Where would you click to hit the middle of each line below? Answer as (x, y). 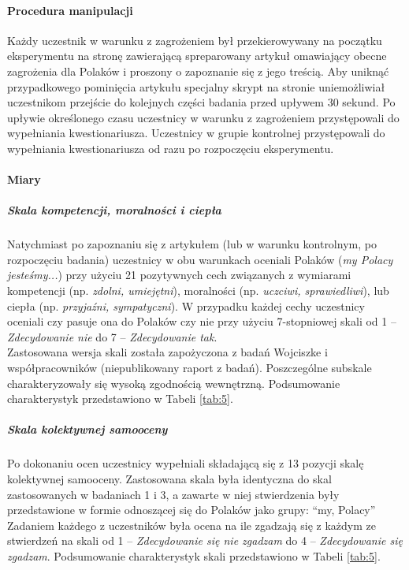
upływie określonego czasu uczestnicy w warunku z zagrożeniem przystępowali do (203, 117)
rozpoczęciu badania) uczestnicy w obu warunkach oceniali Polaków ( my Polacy (200, 259)
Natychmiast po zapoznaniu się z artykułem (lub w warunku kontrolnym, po (192, 244)
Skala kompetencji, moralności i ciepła (114, 210)
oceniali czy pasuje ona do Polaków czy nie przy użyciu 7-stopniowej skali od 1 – (202, 321)
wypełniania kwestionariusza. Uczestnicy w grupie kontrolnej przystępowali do (196, 133)
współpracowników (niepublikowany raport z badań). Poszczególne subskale (190, 368)
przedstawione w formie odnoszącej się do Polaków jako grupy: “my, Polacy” (191, 510)
